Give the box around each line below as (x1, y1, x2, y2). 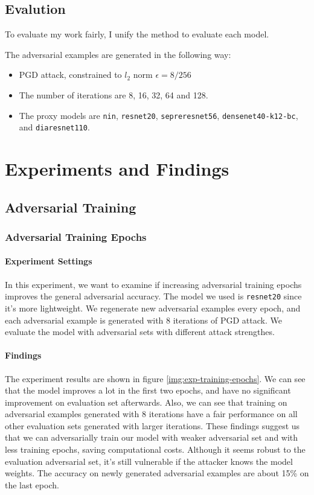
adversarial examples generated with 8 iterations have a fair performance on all (5, 407, 298, 420)
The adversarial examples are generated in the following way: (5, 48, 231, 60)
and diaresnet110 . (19, 121, 90, 133)
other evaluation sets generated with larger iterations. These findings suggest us (5, 419, 300, 432)
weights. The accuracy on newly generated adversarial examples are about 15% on (5, 467, 309, 479)
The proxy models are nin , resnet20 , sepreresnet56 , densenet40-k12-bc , (19, 109, 298, 121)
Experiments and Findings (5, 156, 229, 181)
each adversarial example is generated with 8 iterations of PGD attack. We (5, 313, 282, 326)
